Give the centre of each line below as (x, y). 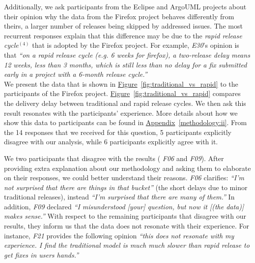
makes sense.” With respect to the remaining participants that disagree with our (125, 216)
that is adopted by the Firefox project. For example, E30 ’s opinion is (136, 45)
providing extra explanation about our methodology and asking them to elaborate (127, 168)
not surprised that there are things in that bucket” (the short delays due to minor (126, 187)
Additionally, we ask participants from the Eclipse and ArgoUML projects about (125, 6)
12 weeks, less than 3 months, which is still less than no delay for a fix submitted (126, 64)
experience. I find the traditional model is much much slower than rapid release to (127, 245)
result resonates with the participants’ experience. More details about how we (121, 113)
